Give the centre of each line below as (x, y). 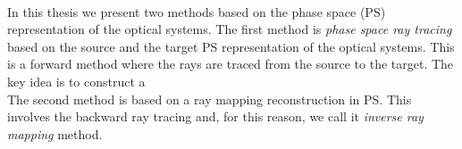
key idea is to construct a (76, 81)
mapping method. (55, 133)
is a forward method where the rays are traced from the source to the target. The (231, 64)
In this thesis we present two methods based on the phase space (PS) (197, 11)
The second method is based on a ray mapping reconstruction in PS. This (210, 99)
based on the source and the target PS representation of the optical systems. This (231, 46)
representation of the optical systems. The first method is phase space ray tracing (230, 29)
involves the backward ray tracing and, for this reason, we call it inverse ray (215, 116)
